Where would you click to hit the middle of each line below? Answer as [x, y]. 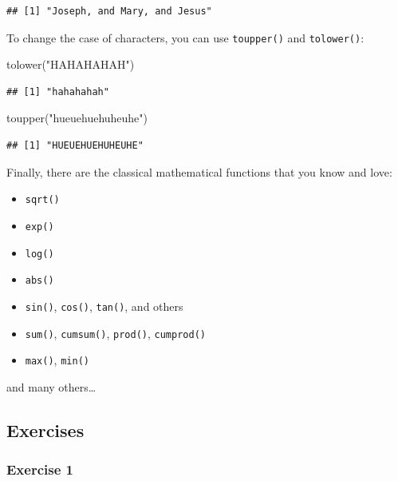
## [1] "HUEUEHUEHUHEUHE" [75, 146]
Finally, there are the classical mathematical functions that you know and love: [199, 171]
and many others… [51, 386]
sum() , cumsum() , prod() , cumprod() [115, 333]
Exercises [45, 429]
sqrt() [42, 200]
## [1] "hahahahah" [58, 91]
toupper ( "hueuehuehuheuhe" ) [77, 118]
